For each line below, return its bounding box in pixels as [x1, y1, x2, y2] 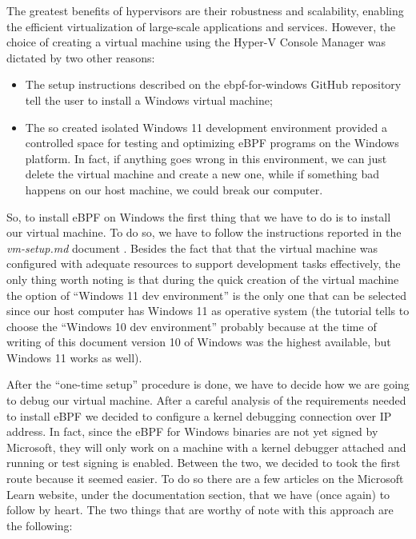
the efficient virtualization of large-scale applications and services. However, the [6, 18, 396, 34]
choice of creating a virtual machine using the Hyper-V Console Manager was [6, 34, 386, 50]
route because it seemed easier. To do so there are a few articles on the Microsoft [6, 470, 404, 487]
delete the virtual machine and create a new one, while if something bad [25, 166, 380, 182]
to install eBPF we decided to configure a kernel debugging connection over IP [6, 407, 392, 424]
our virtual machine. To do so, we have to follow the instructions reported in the [6, 224, 402, 241]
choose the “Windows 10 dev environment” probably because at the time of [6, 317, 377, 334]
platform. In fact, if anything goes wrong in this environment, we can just [25, 150, 387, 166]
